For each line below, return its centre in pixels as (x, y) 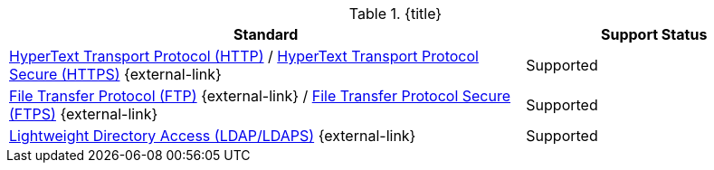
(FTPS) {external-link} (84, 114)
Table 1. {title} (395, 14)
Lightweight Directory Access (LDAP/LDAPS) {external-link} (213, 136)
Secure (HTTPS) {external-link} (115, 74)
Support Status (654, 34)
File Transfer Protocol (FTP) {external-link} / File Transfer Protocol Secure (260, 96)
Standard (266, 34)
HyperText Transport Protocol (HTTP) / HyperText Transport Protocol (244, 56)
